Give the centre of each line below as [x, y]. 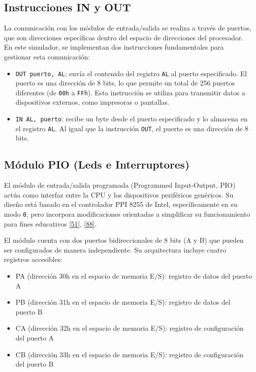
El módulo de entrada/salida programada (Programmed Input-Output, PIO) [120, 185]
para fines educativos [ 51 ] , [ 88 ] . [50, 223]
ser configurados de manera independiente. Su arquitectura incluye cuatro [115, 249]
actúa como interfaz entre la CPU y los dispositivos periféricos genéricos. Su [119, 194]
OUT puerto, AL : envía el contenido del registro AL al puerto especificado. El [131, 73]
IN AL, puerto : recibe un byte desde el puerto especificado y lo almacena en [131, 119]
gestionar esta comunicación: [47, 56]
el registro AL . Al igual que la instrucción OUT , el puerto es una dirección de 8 [132, 128]
